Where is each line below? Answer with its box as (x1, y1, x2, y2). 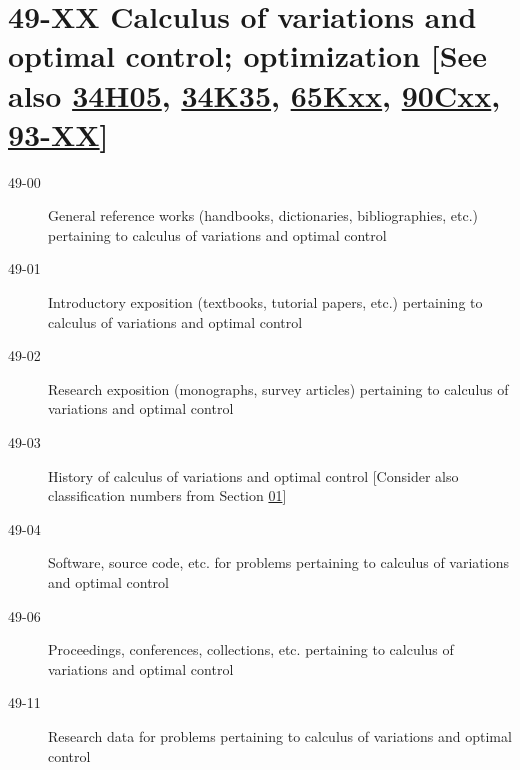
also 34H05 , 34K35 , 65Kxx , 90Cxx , (8, 74, 501, 115)
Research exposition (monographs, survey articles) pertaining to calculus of (48, 378, 509, 399)
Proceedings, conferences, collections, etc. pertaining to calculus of (48, 639, 454, 660)
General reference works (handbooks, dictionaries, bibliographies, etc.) (48, 205, 479, 226)
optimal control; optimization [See (8, 35, 488, 76)
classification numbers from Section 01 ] (48, 485, 287, 506)
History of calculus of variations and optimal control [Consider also (48, 465, 459, 486)
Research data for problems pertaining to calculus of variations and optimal (48, 725, 512, 746)
